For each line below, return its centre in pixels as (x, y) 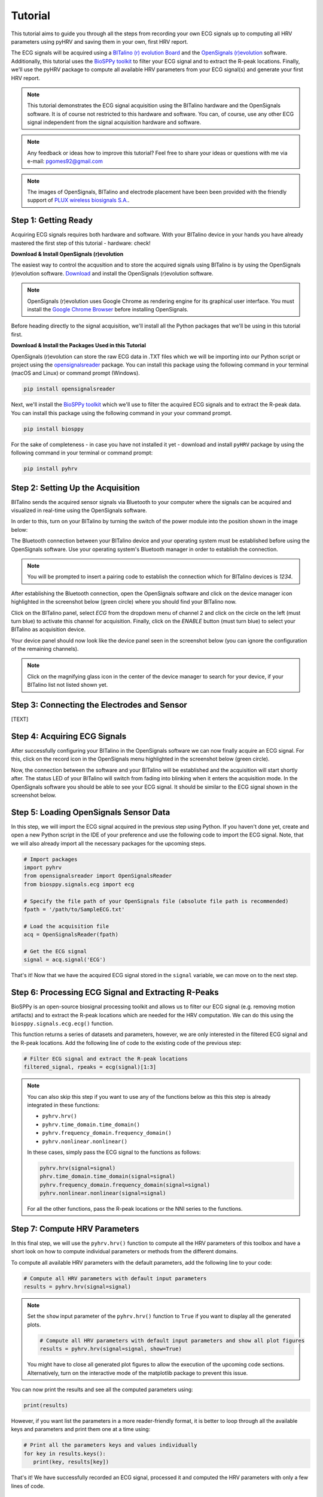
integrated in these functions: (63, 1105)
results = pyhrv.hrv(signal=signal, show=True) (111, 1349)
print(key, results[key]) (71, 1462)
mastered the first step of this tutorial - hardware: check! (81, 243)
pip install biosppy (54, 429)
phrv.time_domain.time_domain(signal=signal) (108, 1176)
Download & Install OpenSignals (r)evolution (67, 254)
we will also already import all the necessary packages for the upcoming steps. (109, 843)
